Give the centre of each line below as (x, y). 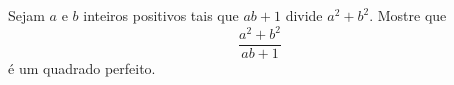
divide (304, 15)
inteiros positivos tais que (161, 15)
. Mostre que (408, 15)
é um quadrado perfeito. (82, 68)
